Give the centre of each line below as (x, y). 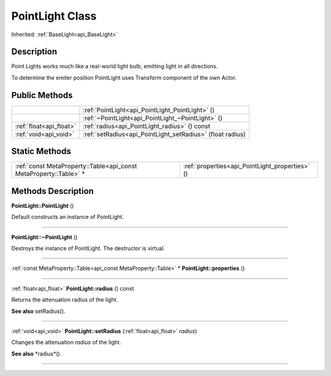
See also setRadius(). (38, 311)
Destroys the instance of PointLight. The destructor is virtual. (88, 248)
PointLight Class (54, 16)
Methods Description (53, 191)
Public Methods (42, 95)
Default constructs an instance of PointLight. (68, 217)
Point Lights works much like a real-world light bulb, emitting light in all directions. (114, 66)
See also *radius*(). (36, 353)
